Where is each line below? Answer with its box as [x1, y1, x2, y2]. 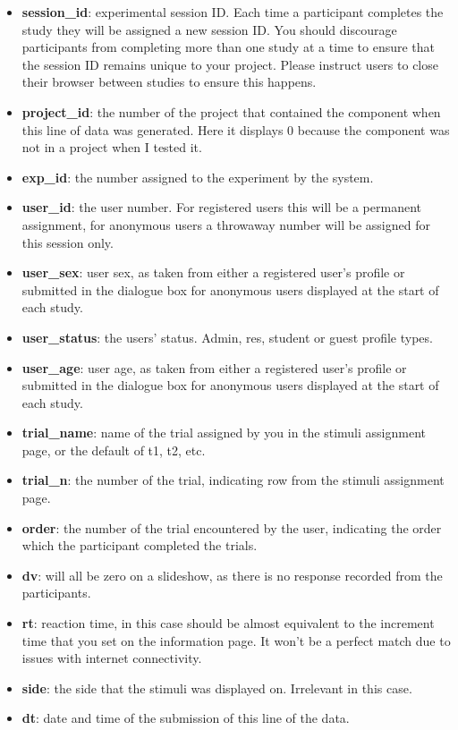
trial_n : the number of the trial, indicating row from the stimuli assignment [21, 471, 445, 489]
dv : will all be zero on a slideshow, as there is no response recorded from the [21, 565, 443, 584]
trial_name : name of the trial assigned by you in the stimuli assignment [21, 423, 426, 442]
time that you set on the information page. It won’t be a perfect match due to [21, 631, 451, 649]
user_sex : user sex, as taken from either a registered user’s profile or [21, 263, 405, 282]
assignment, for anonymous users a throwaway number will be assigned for [21, 215, 430, 233]
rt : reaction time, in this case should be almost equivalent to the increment [21, 614, 435, 632]
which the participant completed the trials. [21, 536, 258, 555]
